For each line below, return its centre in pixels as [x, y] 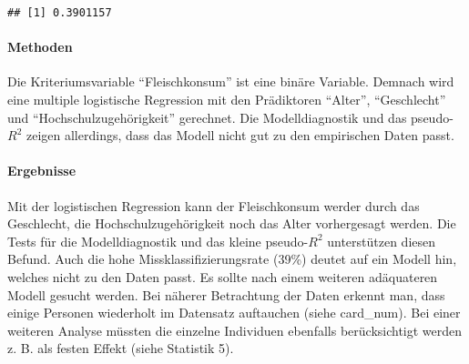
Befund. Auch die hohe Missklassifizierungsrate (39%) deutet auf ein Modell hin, [232, 259]
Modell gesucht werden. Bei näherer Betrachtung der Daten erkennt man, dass [226, 294]
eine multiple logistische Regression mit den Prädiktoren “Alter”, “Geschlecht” [227, 100]
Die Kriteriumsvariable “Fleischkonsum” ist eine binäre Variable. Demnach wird [231, 81]
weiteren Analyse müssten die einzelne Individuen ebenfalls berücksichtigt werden [235, 330]
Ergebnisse [42, 171]
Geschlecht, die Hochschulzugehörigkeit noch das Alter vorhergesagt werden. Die [232, 223]
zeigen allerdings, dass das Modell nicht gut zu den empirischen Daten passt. [240, 135]
